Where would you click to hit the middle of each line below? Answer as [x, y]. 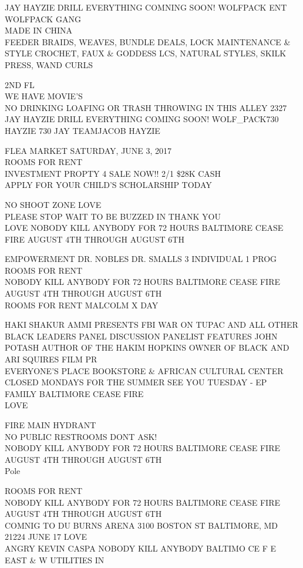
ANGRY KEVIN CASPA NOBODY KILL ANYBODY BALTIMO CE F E [141, 548]
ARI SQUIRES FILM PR [51, 359]
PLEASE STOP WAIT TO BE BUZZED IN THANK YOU [113, 216]
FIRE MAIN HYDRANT [51, 425]
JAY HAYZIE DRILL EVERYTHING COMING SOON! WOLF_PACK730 [142, 119]
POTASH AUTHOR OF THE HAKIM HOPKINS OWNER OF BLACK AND [147, 347]
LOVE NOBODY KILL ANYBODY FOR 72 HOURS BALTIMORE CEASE [144, 228]
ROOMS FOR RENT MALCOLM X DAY [82, 305]
